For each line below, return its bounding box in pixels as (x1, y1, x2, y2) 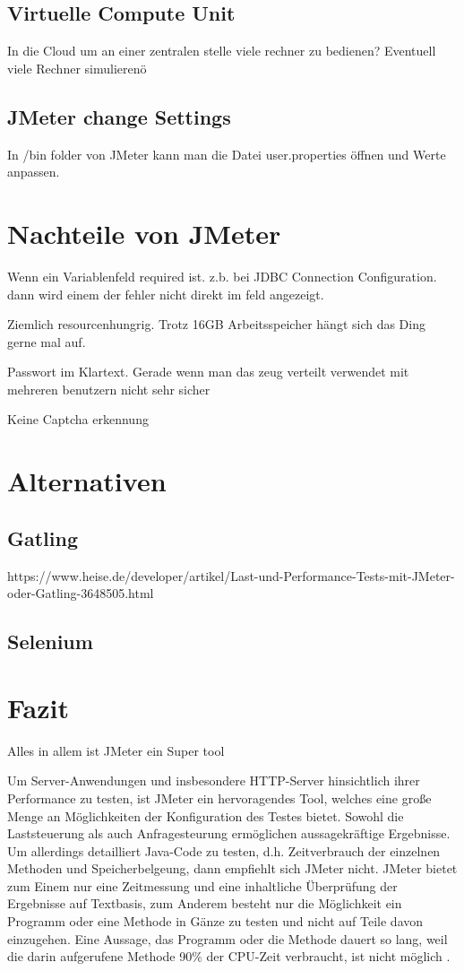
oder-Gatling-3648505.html (7, 584, 154, 603)
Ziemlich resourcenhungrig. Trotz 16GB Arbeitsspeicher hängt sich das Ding (7, 315, 425, 334)
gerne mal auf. (7, 332, 86, 351)
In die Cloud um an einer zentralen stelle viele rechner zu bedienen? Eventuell (7, 41, 436, 60)
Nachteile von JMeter (7, 214, 281, 251)
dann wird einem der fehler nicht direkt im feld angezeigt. (7, 284, 324, 303)
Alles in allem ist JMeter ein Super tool (7, 741, 225, 759)
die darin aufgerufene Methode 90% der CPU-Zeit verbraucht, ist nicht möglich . (7, 947, 451, 966)
